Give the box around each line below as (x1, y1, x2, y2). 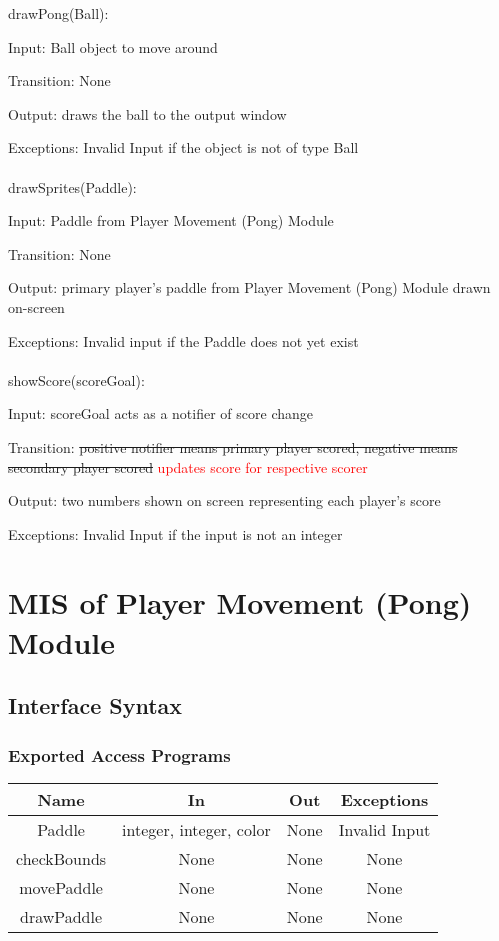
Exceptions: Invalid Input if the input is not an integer (8, 523, 343, 544)
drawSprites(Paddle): (8, 176, 137, 197)
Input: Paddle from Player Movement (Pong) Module (8, 210, 334, 231)
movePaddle (19, 875, 103, 899)
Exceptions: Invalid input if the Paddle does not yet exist (8, 330, 359, 351)
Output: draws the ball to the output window (8, 103, 287, 124)
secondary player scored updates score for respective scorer (8, 456, 368, 477)
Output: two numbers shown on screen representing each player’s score (8, 490, 441, 511)
